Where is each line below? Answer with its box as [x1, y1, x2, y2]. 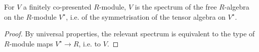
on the [4, 11, 24, 22]
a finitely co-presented [23, 2, 92, 12]
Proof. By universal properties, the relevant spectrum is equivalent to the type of [4, 28, 255, 39]
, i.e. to [78, 38, 101, 48]
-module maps [9, 38, 53, 48]
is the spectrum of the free [135, 2, 217, 12]
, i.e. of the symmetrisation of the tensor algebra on [66, 11, 226, 22]
